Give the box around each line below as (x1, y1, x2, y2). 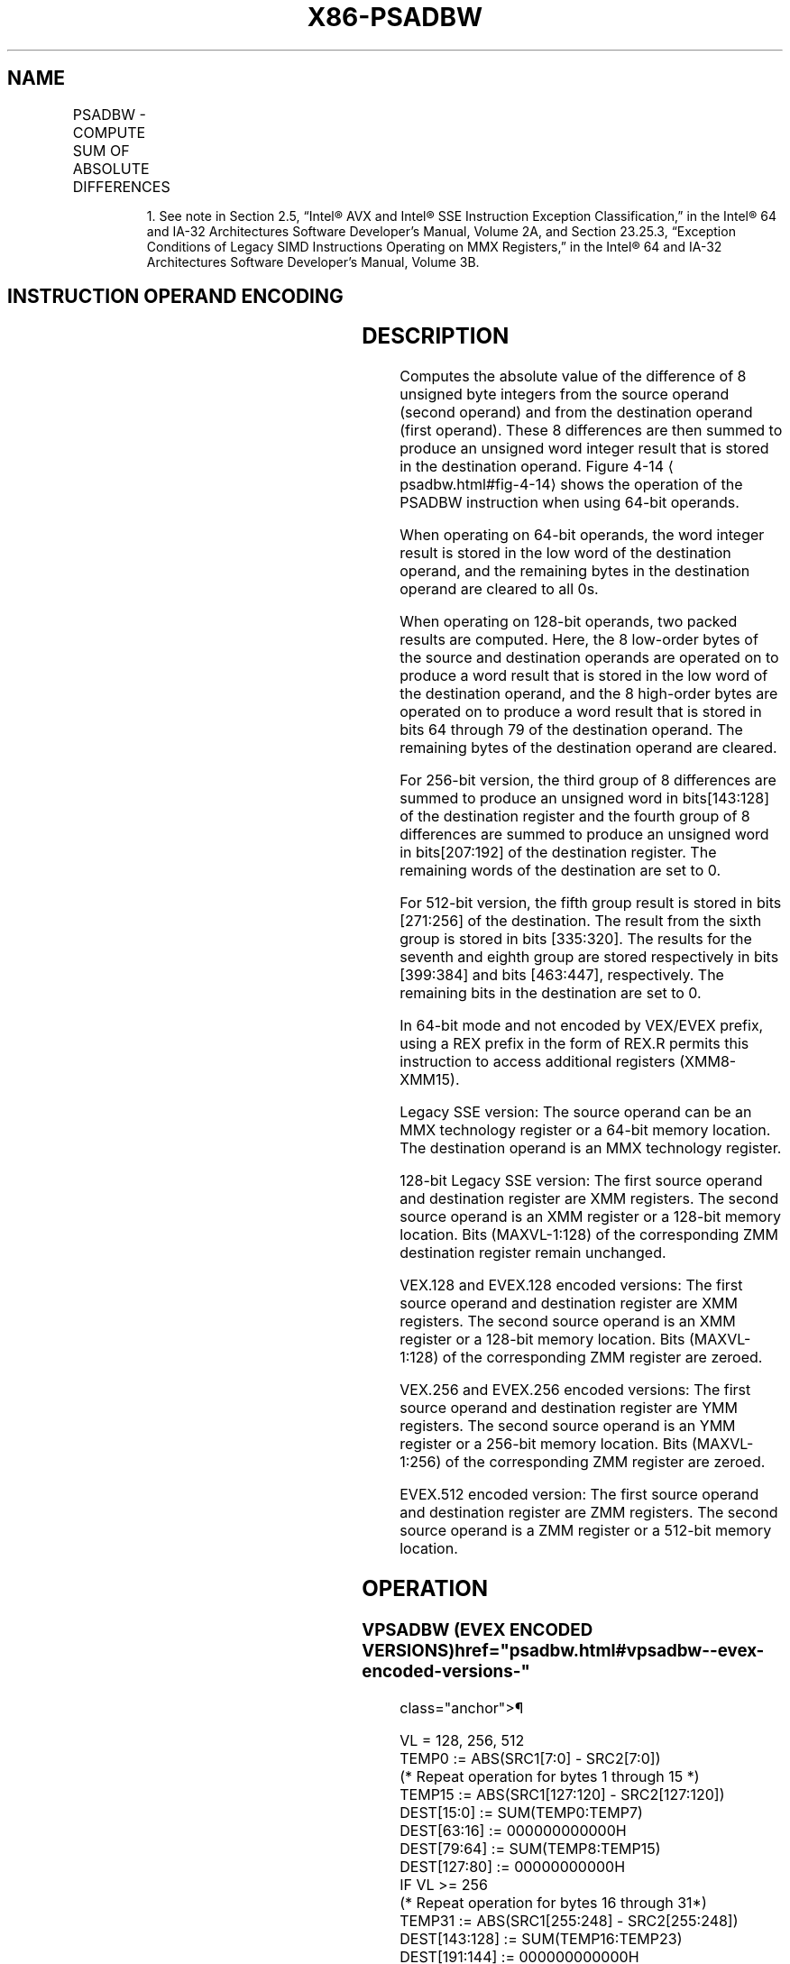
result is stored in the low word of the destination (400, 544, 731, 563)
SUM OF (72, 141, 130, 160)
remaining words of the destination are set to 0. (400, 861, 721, 880)
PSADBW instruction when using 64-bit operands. (400, 493, 739, 512)
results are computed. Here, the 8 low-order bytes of (400, 630, 758, 649)
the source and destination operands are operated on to (400, 648, 779, 667)
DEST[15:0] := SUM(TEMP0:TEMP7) (400, 1803, 643, 1822)
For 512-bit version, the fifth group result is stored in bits (400, 894, 782, 913)
